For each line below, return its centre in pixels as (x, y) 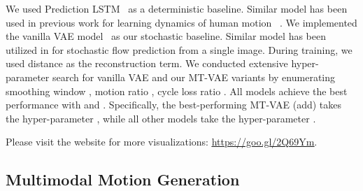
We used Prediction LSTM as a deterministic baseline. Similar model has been (177, 8)
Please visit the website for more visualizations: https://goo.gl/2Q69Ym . (162, 142)
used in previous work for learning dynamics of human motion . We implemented (181, 22)
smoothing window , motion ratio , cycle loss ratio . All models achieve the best (177, 91)
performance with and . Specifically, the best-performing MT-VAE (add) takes (174, 105)
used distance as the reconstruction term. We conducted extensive (147, 63)
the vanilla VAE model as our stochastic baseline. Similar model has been (166, 36)
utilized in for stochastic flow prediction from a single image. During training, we (179, 49)
